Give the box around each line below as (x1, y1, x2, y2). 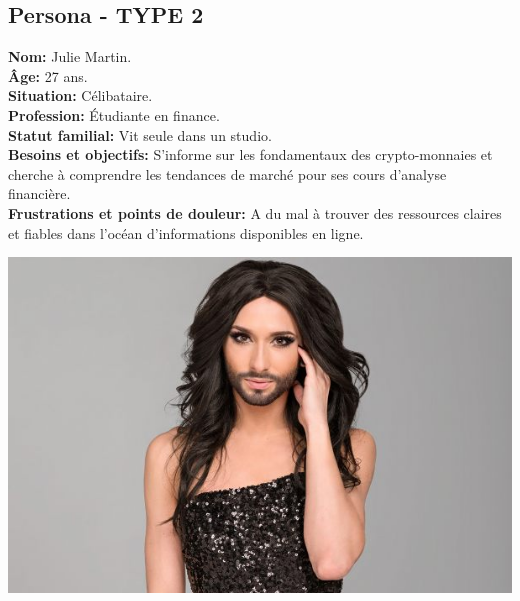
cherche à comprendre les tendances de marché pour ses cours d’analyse (8, 163, 447, 184)
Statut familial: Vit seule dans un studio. (8, 124, 272, 145)
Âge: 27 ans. (8, 65, 88, 86)
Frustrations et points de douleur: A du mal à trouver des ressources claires (8, 202, 502, 223)
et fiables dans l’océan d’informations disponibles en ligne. (8, 222, 364, 243)
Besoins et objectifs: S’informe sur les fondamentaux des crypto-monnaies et (8, 144, 493, 165)
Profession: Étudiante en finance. (8, 104, 220, 125)
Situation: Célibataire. (8, 85, 153, 106)
